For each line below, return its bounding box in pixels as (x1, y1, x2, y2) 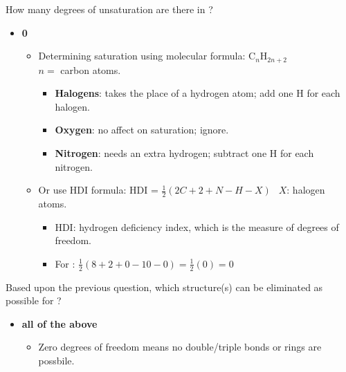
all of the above (21, 316, 98, 331)
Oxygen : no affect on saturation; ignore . (55, 122, 229, 137)
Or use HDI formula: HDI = (38, 183, 158, 197)
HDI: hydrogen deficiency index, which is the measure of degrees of (55, 219, 339, 234)
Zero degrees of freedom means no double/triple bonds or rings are (38, 340, 322, 354)
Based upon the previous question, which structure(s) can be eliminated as (6, 279, 323, 294)
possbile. (38, 353, 75, 368)
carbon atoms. (60, 62, 121, 77)
